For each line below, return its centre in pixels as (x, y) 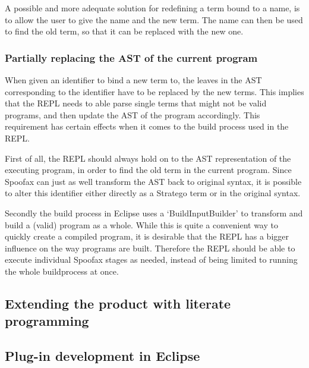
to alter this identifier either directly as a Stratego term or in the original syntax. (153, 193)
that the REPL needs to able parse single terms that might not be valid (136, 103)
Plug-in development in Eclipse (103, 356)
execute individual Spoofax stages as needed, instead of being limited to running (151, 260)
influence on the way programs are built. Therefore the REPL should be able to (150, 248)
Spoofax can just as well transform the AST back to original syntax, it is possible (153, 181)
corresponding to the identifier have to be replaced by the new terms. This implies (154, 91)
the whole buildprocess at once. (62, 271)
